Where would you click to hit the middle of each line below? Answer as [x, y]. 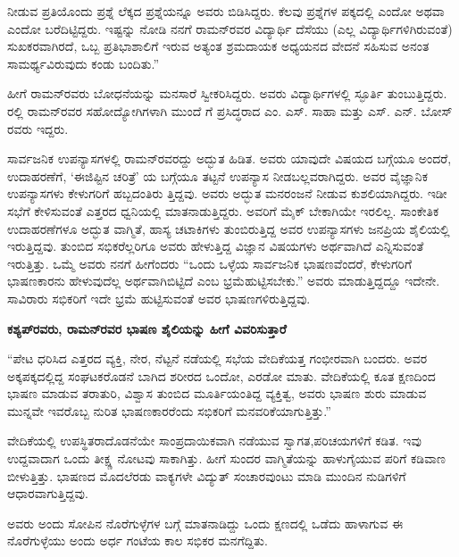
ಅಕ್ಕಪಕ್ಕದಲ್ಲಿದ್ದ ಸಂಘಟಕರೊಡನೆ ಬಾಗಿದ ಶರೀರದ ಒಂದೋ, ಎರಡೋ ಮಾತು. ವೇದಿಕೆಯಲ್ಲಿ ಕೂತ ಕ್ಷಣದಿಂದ [221, 375]
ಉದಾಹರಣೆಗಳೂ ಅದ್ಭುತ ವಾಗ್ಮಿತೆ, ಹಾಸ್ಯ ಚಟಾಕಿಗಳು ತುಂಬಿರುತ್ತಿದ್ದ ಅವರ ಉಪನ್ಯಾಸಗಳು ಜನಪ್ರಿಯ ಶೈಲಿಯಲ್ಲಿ [229, 228]
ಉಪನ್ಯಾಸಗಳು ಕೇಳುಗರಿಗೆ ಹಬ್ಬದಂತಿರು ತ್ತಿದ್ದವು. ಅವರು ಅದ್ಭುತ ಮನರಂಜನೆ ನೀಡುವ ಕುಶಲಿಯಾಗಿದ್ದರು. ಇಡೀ [227, 193]
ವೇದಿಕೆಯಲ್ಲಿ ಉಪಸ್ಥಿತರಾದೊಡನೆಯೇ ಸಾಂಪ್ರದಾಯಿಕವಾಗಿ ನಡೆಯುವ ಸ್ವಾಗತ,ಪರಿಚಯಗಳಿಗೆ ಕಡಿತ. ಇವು [214, 441]
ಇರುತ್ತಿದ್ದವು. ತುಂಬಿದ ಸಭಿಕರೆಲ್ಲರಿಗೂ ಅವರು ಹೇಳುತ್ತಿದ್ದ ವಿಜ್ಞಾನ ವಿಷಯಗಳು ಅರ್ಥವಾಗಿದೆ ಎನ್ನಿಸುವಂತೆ [216, 246]
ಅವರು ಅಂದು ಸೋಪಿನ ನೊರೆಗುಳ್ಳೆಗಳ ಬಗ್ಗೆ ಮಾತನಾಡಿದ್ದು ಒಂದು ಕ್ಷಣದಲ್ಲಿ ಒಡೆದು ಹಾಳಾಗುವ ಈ [205, 523]
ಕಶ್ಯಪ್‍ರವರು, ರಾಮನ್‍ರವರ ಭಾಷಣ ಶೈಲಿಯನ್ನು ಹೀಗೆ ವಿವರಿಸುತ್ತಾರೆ [147, 328]
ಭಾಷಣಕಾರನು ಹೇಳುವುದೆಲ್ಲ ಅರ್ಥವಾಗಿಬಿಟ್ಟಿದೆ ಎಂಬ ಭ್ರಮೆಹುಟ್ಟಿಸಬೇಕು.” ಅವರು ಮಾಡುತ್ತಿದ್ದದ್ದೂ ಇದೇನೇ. [224, 281]
